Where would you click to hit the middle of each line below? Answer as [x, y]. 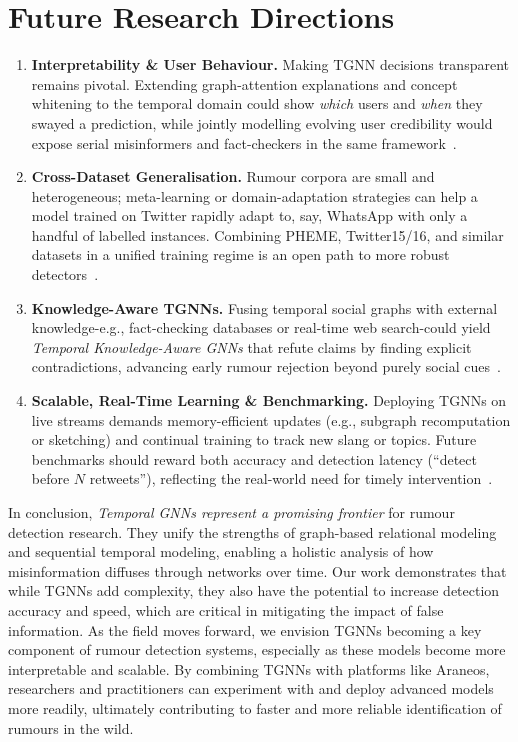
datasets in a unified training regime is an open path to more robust [240, 254]
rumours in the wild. [71, 727]
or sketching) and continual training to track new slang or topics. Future [254, 439]
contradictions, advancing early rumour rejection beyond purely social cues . [266, 366]
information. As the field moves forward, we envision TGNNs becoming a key [245, 629]
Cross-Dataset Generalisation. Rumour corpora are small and [233, 176]
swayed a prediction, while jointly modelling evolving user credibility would [262, 122]
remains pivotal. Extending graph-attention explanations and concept [244, 83]
